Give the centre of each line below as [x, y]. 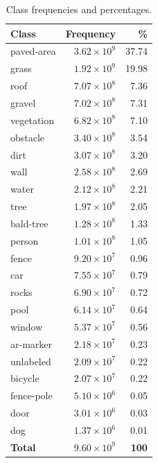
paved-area [33, 51]
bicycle [25, 378]
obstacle [28, 137]
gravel [23, 102]
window [27, 326]
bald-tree [29, 223]
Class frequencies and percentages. [79, 9]
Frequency [90, 33]
